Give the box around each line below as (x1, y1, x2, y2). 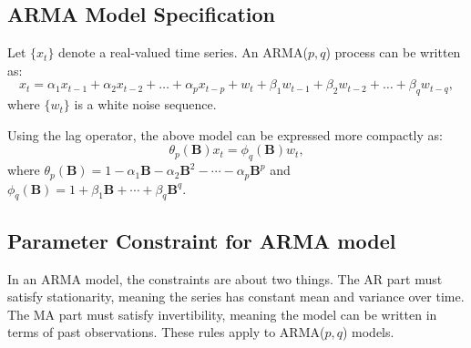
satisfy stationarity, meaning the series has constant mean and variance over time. (7, 287, 465, 306)
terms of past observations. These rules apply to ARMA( (7, 322, 325, 342)
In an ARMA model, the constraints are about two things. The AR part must (7, 269, 443, 288)
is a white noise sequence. (74, 95, 217, 114)
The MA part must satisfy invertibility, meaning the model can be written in (7, 304, 437, 323)
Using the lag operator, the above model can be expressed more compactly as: (7, 125, 443, 144)
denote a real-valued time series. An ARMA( (58, 43, 308, 62)
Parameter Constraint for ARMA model (7, 226, 396, 254)
